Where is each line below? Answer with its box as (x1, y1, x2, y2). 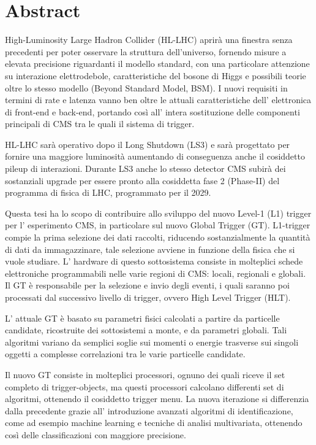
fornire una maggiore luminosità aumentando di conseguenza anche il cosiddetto (5, 150, 305, 163)
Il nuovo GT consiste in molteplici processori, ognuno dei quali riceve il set (5, 368, 285, 381)
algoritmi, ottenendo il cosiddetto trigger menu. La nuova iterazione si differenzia (5, 392, 309, 405)
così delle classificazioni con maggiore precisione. (5, 428, 186, 441)
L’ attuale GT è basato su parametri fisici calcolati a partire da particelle (5, 311, 280, 324)
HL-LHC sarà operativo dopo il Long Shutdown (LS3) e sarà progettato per (5, 137, 290, 150)
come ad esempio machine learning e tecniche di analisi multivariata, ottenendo (5, 416, 303, 429)
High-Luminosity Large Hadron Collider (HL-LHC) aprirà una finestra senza (5, 33, 293, 46)
